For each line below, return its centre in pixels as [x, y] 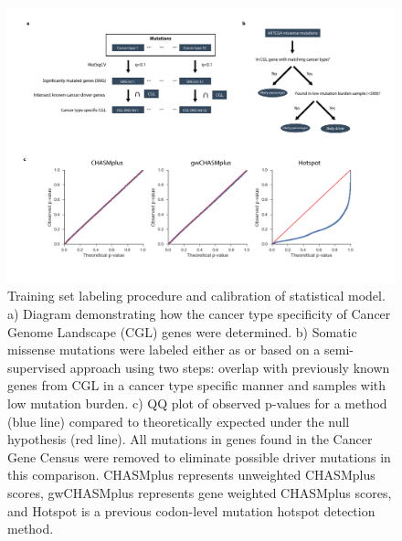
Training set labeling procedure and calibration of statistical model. [196, 296]
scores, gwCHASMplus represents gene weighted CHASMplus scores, [200, 492]
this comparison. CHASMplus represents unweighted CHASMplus [191, 475]
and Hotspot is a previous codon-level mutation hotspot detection [191, 510]
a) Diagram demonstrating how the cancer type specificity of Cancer [199, 314]
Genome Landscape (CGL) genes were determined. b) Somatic [182, 331]
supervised [37, 367]
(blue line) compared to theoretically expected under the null [179, 421]
